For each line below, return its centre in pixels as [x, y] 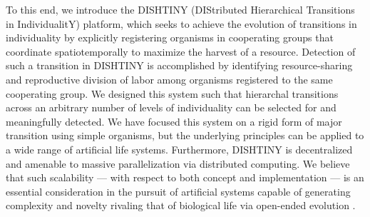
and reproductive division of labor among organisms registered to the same [169, 79]
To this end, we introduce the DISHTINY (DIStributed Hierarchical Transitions [180, 9]
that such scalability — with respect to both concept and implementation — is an [185, 177]
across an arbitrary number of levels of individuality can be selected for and [171, 107]
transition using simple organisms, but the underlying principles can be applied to [185, 135]
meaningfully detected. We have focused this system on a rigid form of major [174, 121]
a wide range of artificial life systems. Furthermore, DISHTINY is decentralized [179, 149]
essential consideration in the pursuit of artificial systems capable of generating [178, 191]
